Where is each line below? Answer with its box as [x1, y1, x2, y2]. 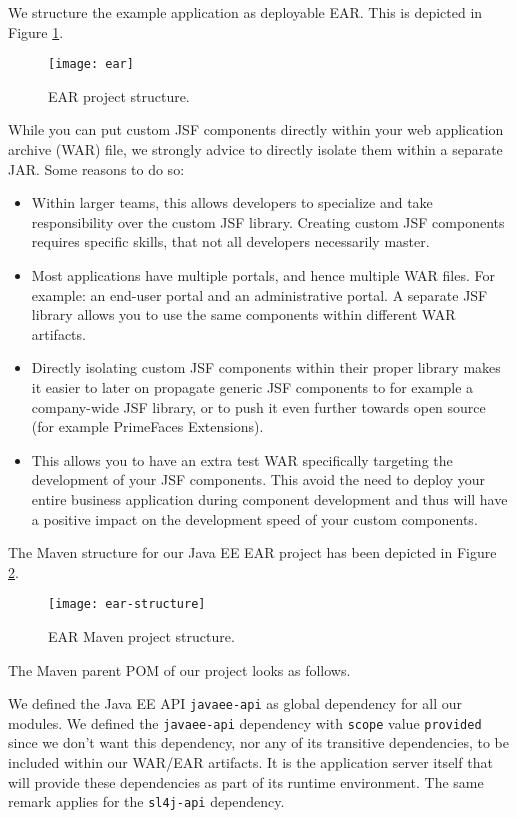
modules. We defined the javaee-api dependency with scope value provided [8, 712, 482, 733]
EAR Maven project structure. [48, 625, 235, 646]
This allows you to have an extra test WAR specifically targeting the [31, 449, 453, 470]
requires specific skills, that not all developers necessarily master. [31, 231, 430, 252]
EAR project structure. [48, 85, 190, 106]
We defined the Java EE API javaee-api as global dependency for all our [8, 693, 463, 714]
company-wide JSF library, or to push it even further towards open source [31, 396, 486, 417]
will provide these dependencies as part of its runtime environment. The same [8, 771, 484, 792]
